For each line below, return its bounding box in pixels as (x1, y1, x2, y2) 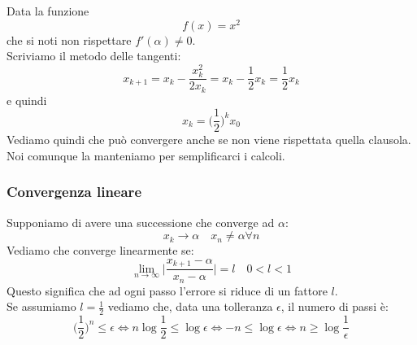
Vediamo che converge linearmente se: (7, 242, 194, 259)
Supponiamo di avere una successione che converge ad (7, 213, 275, 230)
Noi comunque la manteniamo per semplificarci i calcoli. (7, 146, 285, 164)
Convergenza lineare (7, 181, 141, 202)
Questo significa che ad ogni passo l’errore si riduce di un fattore (7, 282, 328, 299)
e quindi (7, 91, 47, 108)
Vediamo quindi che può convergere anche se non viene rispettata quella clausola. (7, 131, 411, 148)
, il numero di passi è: (280, 298, 389, 315)
